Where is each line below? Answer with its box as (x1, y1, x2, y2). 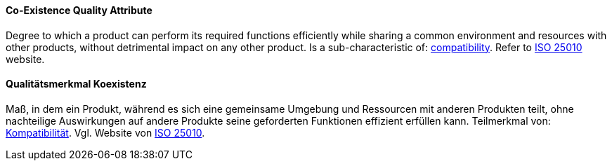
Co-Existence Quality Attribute (6, 4, 152, 16)
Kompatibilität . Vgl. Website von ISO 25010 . (6, 126, 205, 139)
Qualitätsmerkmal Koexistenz (6, 78, 147, 90)
